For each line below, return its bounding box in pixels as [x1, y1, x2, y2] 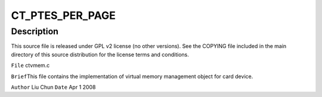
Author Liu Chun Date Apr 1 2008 [11, 83, 96, 90]
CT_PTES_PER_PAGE [11, 9, 116, 22]
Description [11, 26, 59, 37]
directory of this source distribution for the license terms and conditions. [11, 51, 189, 58]
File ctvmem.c [11, 62, 50, 69]
